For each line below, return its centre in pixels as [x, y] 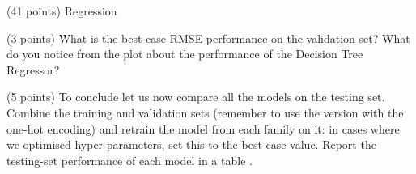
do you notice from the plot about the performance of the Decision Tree [185, 54]
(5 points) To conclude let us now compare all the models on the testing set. [196, 97]
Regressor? [33, 69]
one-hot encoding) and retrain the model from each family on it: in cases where [203, 128]
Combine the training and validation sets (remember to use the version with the [205, 112]
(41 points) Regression [62, 11]
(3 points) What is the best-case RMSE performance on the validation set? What [208, 38]
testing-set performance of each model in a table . [129, 160]
